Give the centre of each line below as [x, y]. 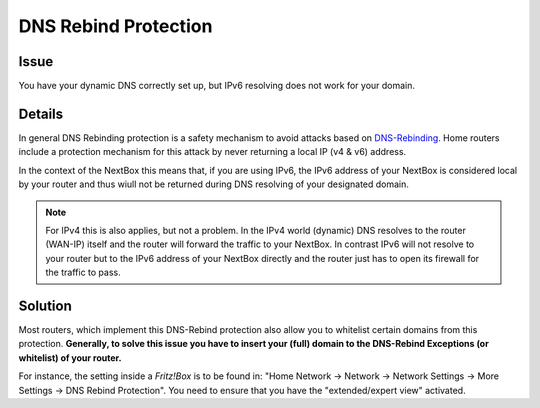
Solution [45, 305]
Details [41, 113]
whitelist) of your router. [70, 357]
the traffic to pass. [83, 272]
